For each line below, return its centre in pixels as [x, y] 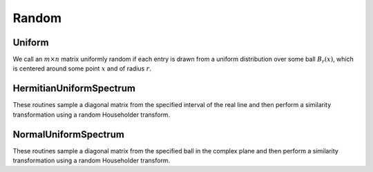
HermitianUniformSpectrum [74, 89]
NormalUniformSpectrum [68, 134]
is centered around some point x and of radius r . [82, 68]
